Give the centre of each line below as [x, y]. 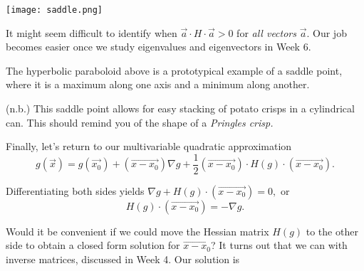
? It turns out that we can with [279, 245]
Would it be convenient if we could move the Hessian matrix [137, 231]
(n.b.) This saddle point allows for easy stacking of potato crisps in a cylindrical [180, 108]
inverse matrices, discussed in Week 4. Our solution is [123, 259]
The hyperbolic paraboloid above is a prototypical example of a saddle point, [174, 70]
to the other [332, 231]
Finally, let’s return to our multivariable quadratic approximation [149, 146]
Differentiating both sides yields [75, 190]
